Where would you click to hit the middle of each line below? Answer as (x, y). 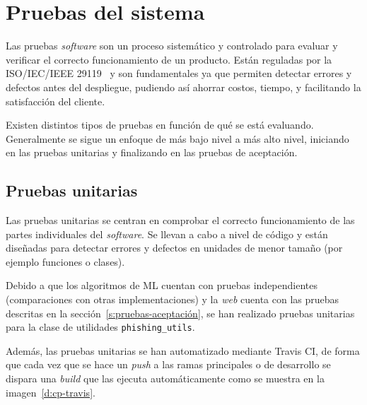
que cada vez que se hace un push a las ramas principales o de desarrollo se (168, 364)
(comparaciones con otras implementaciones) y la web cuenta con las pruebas (173, 299)
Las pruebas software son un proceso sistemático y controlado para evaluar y (172, 46)
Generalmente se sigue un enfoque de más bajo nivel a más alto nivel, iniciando (177, 138)
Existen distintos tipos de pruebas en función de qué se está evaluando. (160, 125)
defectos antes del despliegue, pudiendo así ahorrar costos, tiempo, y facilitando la (183, 87)
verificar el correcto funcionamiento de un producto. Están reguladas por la (169, 59)
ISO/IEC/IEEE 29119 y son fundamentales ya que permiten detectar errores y (179, 73)
